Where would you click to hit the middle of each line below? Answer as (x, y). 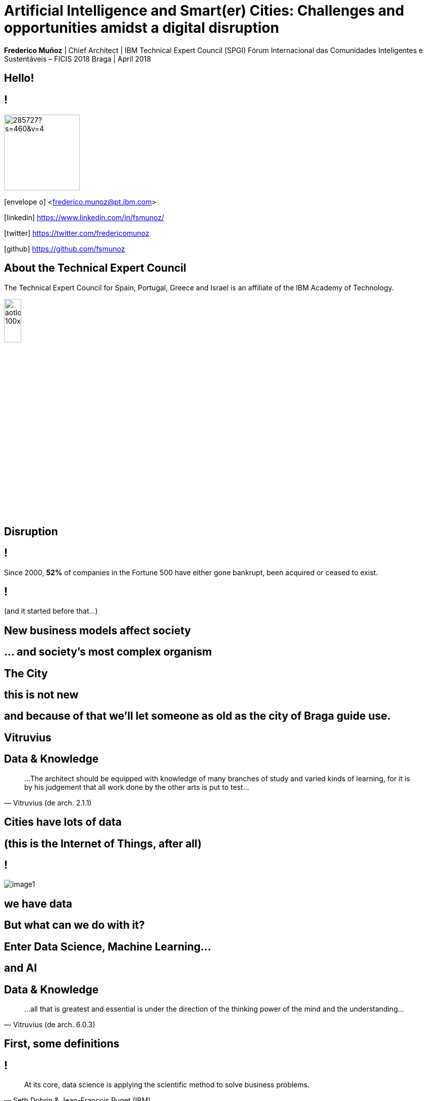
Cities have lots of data (63, 822)
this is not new (41, 695)
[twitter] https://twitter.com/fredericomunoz (77, 233)
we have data (38, 904)
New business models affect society (98, 630)
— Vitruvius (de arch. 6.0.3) (50, 1024)
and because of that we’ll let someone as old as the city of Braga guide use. (198, 716)
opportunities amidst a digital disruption (142, 28)
